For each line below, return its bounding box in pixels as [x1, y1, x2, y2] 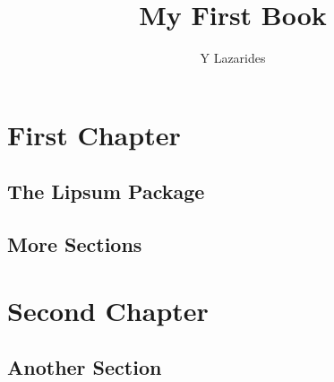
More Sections [7, 230, 142, 258]
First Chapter [7, 116, 181, 152]
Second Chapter [7, 291, 209, 328]
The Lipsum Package [7, 178, 205, 205]
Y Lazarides [200, 48, 266, 67]
